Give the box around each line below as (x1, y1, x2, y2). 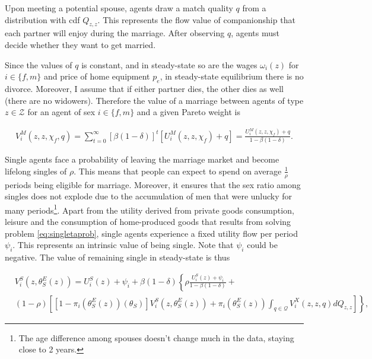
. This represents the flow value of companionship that (97, 13, 295, 26)
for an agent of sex (27, 106, 96, 118)
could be (247, 239, 278, 251)
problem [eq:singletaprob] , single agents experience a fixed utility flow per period (5, 227, 298, 239)
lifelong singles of (5, 164, 67, 177)
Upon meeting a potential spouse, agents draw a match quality (5, 2, 233, 14)
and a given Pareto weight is (136, 106, 240, 118)
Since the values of (5, 58, 72, 71)
